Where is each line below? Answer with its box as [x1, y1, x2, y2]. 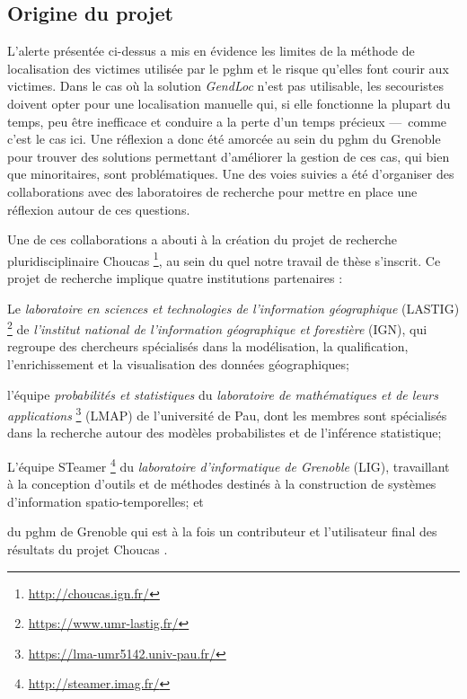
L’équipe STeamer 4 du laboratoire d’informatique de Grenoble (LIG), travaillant [7, 455, 450, 475]
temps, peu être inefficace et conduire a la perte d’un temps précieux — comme [7, 111, 447, 130]
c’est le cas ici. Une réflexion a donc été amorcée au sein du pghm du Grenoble [7, 129, 441, 148]
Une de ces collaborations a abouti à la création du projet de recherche [7, 230, 397, 249]
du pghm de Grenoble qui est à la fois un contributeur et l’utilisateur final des [7, 522, 437, 541]
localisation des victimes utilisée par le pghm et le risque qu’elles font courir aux [7, 58, 449, 77]
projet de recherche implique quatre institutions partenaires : [7, 268, 343, 287]
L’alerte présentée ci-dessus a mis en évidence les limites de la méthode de [7, 41, 415, 60]
